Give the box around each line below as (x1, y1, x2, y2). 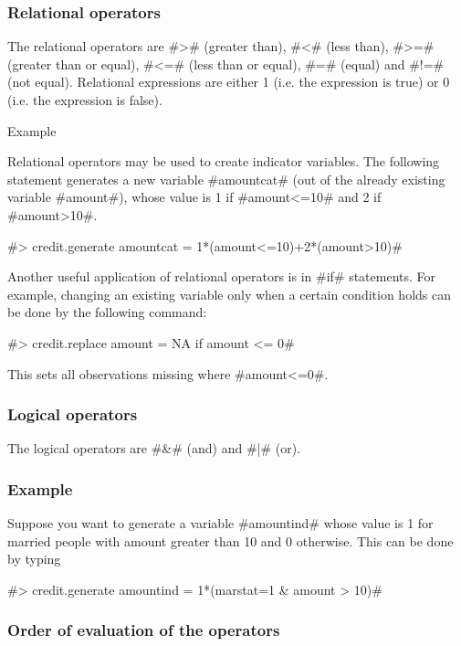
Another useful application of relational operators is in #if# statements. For (7, 267, 436, 286)
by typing (7, 549, 61, 568)
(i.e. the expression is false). (7, 90, 162, 109)
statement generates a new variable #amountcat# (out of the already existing (7, 169, 445, 188)
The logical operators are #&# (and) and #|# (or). (7, 439, 301, 458)
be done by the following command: (7, 302, 207, 322)
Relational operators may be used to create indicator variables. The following (7, 152, 440, 171)
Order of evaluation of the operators (7, 619, 280, 641)
